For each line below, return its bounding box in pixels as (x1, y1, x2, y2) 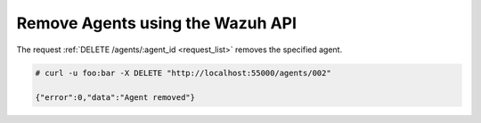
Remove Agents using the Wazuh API (16, 13, 298, 33)
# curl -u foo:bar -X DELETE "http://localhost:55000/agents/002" (35, 67, 331, 78)
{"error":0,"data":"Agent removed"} (35, 93, 196, 103)
